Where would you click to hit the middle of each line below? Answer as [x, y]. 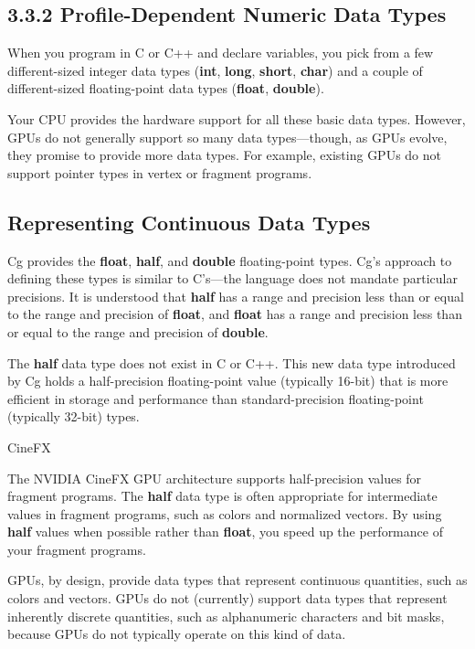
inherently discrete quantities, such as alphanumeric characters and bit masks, [226, 616]
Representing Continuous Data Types [189, 222]
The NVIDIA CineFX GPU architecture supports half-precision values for [215, 478]
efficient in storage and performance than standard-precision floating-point [216, 398]
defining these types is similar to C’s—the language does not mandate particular [232, 278]
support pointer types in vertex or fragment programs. [160, 172]
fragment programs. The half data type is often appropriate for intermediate [222, 496]
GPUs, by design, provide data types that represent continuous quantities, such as [237, 580]
